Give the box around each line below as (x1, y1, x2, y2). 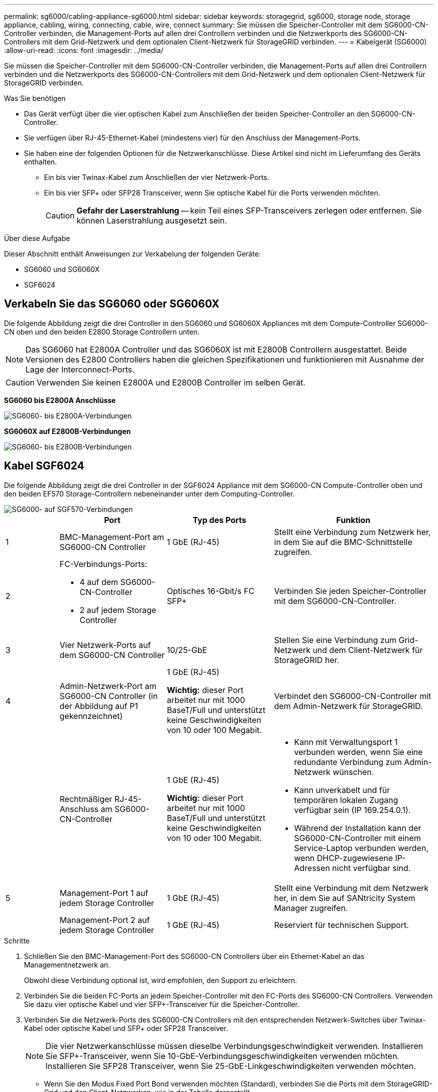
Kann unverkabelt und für (294, 784, 390, 795)
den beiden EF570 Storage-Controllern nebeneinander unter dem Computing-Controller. (4, 489, 295, 498)
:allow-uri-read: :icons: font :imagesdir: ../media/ (4, 46, 163, 54)
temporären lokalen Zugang (294, 794, 398, 805)
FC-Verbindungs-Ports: (59, 558, 147, 569)
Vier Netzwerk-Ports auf (59, 639, 151, 650)
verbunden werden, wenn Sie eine (294, 746, 423, 757)
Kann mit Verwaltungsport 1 (294, 736, 398, 747)
